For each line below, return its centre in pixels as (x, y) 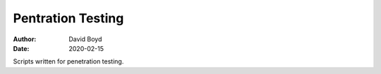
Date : (21, 48)
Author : (25, 39)
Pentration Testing (68, 18)
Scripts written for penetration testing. (68, 61)
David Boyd (85, 39)
